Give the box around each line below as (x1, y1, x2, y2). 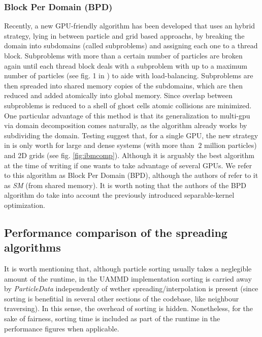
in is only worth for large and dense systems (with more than (4, 140, 194, 150)
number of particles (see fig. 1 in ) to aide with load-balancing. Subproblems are (4, 70, 253, 81)
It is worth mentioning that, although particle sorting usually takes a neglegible (4, 263, 252, 274)
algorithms (4, 239, 61, 255)
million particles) (204, 140, 257, 150)
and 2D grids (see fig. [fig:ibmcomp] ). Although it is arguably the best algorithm (4, 149, 255, 160)
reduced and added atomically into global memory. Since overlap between (4, 90, 233, 101)
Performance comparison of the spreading (4, 224, 227, 240)
